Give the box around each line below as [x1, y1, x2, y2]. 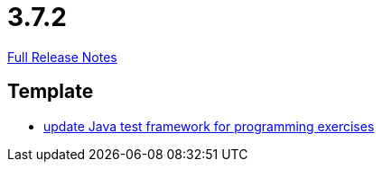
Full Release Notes [7, 49, 117, 65]
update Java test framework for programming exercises [43, 118, 375, 134]
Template [7, 80, 94, 103]
